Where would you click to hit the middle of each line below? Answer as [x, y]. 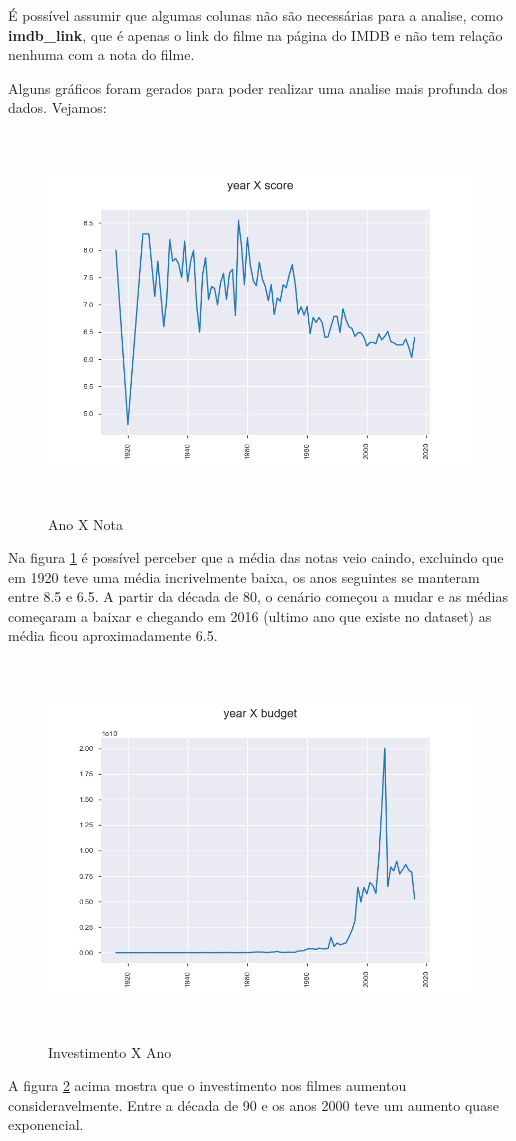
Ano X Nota [86, 523]
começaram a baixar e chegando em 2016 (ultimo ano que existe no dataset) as [250, 615]
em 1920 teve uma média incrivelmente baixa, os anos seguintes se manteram [244, 576]
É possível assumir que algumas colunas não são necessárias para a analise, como [255, 15]
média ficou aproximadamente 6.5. [113, 635]
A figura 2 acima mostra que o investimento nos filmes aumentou [207, 1085]
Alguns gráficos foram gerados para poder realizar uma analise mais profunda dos [258, 87]
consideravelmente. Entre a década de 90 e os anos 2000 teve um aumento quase [253, 1104]
